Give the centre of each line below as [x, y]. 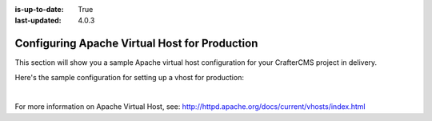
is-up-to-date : [39, 9]
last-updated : [38, 21]
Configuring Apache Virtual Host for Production [136, 44]
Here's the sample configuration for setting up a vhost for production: [129, 77]
